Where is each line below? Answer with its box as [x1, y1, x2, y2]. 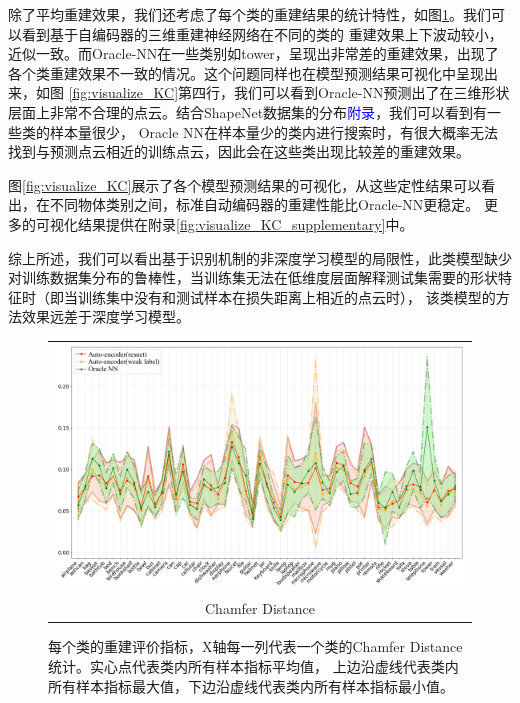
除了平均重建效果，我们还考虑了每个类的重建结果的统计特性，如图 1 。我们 [8, 4, 491, 24]
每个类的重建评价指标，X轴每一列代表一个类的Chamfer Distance [48, 636, 463, 657]
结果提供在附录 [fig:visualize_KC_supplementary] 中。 [77, 213, 414, 234]
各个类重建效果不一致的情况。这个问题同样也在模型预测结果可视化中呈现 [8, 62, 484, 83]
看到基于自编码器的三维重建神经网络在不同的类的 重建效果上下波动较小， [21, 23, 503, 44]
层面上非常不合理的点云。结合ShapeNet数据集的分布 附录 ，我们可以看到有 [8, 101, 488, 122]
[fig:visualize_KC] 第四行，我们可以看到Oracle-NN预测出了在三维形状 [68, 82, 510, 103]
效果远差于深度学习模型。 [21, 306, 190, 327]
